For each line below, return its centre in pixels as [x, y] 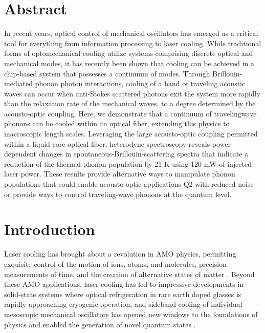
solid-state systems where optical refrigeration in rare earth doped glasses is [123, 294]
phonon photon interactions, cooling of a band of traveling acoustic [140, 83]
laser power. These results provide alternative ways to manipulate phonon [120, 174]
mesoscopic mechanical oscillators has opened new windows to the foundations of [131, 314]
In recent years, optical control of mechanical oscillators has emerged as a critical [131, 33]
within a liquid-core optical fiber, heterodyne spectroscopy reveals [107, 143]
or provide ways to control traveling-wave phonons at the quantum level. [118, 194]
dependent [20, 154]
